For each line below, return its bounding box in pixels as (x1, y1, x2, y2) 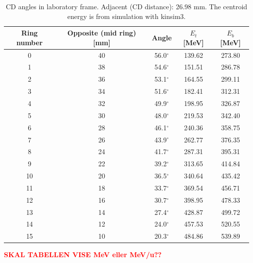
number (16, 37, 43, 47)
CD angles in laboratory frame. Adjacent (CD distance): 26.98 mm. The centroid (5, 1, 248, 11)
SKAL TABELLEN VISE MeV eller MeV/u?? (4, 249, 162, 260)
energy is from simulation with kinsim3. (67, 11, 186, 21)
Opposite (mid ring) (67, 28, 136, 38)
